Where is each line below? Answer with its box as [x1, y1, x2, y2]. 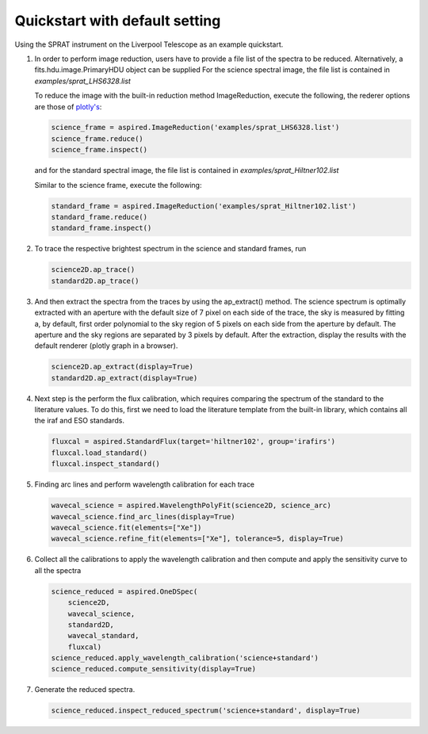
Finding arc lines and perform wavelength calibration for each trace [34, 480, 255, 489]
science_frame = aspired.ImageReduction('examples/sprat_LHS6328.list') [51, 123, 340, 132]
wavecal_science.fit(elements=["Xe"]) [51, 523, 202, 532]
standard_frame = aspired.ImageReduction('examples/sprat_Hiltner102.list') [51, 201, 357, 210]
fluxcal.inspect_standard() [51, 460, 160, 468]
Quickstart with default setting [14, 12, 221, 29]
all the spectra [34, 565, 82, 575]
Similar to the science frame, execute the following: [34, 180, 202, 189]
